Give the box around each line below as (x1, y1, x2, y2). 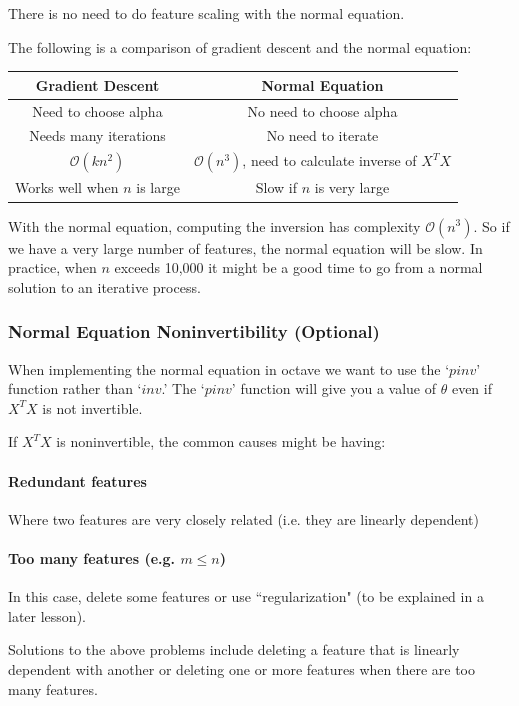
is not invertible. (42, 397, 143, 418)
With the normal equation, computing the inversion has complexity (8, 215, 421, 236)
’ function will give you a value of (231, 378, 437, 399)
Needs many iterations (29, 125, 166, 146)
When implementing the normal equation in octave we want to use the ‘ (8, 358, 450, 379)
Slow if (255, 177, 298, 198)
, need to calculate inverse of (242, 150, 417, 171)
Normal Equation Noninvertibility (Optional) (8, 319, 380, 344)
